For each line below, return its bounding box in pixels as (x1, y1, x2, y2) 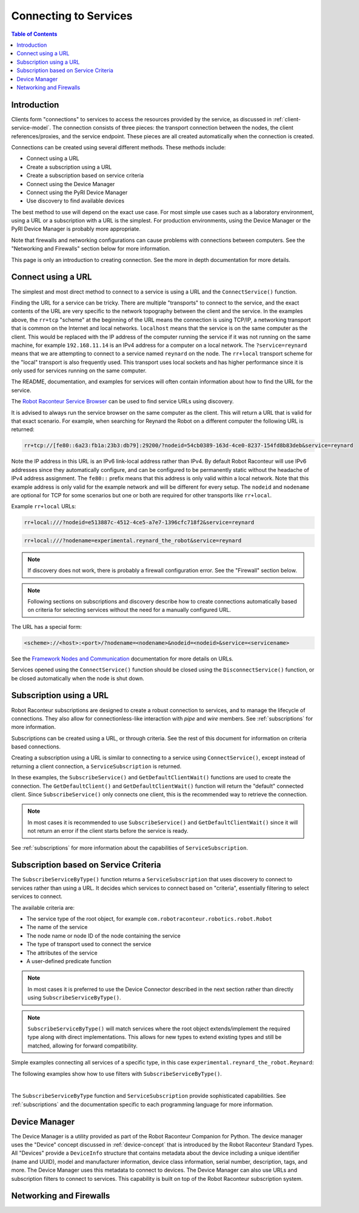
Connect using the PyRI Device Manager (26, 189, 128, 196)
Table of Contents (11, 30, 58, 38)
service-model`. (11, 124, 52, 132)
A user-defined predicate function (26, 958, 112, 964)
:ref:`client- (273, 115, 301, 123)
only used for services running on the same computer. (11, 367, 147, 374)
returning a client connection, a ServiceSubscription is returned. (11, 762, 182, 770)
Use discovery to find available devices (26, 197, 124, 204)
